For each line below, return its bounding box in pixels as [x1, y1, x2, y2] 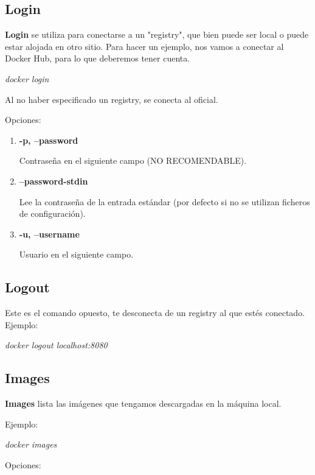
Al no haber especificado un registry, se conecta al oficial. [5, 93, 218, 105]
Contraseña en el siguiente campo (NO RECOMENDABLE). [19, 154, 247, 167]
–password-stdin [19, 174, 88, 187]
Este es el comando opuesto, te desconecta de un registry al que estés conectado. [5, 306, 305, 319]
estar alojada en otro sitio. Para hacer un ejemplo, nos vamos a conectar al [5, 40, 284, 52]
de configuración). [19, 207, 86, 220]
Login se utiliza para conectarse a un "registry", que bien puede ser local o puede [5, 28, 309, 41]
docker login [5, 72, 49, 85]
